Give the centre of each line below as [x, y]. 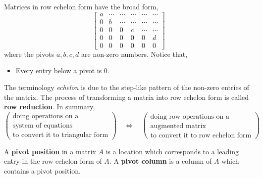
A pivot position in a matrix [50, 151]
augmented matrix [178, 126]
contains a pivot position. [42, 171]
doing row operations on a [190, 117]
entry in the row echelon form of [53, 161]
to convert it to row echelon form [201, 136]
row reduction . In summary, [50, 107]
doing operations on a [46, 116]
